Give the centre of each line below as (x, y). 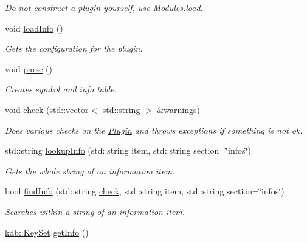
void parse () (29, 68)
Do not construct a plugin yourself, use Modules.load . (104, 7)
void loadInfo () (34, 28)
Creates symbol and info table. (61, 89)
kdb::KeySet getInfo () (47, 232)
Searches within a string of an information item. (95, 211)
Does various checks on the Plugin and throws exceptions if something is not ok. (154, 130)
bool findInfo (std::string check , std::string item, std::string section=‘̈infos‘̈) (145, 191)
